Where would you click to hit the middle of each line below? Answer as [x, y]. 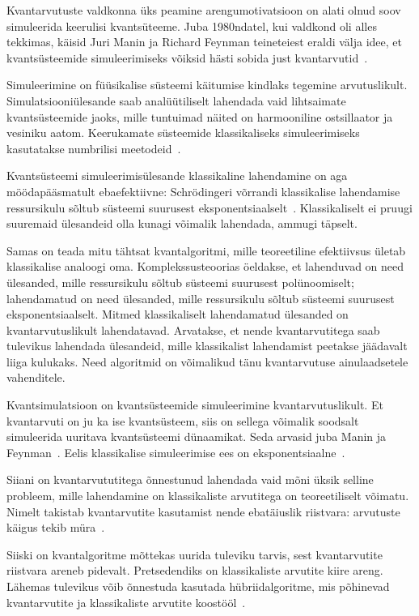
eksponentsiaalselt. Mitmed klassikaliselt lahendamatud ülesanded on [178, 314]
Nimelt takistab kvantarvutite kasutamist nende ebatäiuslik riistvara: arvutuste [203, 511]
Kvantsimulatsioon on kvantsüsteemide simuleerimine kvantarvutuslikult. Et [195, 405]
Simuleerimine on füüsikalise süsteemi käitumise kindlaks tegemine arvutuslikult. [207, 85]
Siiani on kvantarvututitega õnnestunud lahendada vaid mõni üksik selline [190, 479]
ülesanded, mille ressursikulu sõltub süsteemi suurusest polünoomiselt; [180, 282]
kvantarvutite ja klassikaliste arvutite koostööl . [126, 602]
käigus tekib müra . [56, 527]
